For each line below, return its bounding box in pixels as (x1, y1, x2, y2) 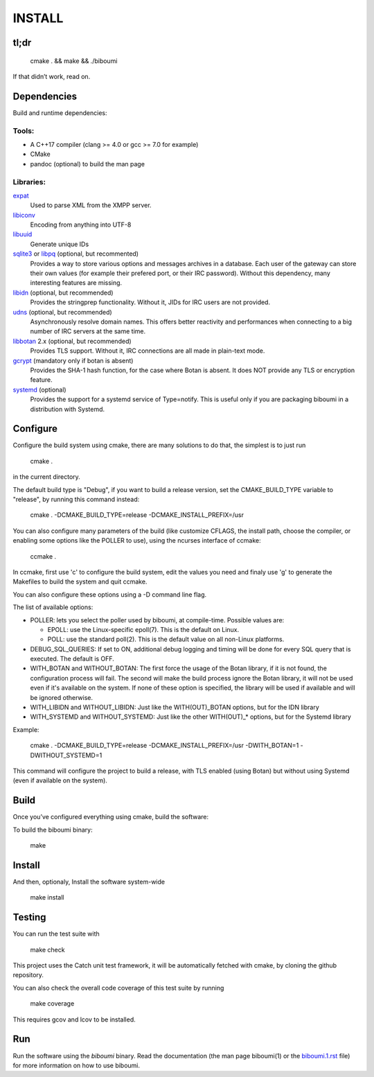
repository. (12, 971, 44, 979)
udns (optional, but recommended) (12, 308, 112, 316)
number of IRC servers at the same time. (30, 327, 145, 335)
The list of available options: (12, 603, 93, 611)
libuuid (12, 230, 33, 238)
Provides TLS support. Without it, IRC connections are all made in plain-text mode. (30, 347, 265, 355)
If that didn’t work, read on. (12, 72, 91, 80)
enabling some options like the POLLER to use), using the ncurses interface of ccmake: (12, 536, 261, 545)
